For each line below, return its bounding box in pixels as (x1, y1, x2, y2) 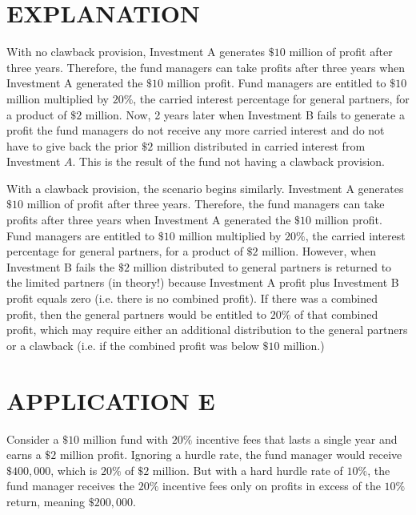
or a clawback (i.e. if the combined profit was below (6, 336, 259, 353)
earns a (6, 446, 42, 463)
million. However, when (262, 243, 377, 260)
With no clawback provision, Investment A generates (6, 43, 266, 60)
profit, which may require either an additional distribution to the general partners (6, 321, 408, 338)
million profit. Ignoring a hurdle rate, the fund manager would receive (59, 446, 402, 463)
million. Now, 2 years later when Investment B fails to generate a (85, 106, 405, 123)
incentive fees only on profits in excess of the (162, 477, 381, 494)
